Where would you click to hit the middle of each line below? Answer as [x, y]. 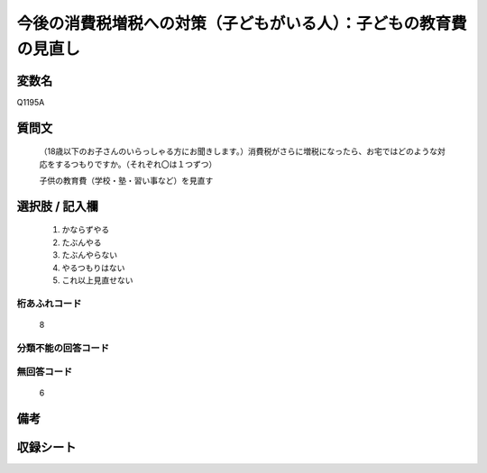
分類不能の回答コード [63, 348]
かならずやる [86, 230]
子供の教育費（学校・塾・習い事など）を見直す [126, 181]
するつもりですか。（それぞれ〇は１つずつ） [136, 164]
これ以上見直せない [97, 280]
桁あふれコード [49, 304]
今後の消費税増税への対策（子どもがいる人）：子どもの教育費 [242, 23]
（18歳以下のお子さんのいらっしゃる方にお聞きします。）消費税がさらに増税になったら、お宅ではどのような [238, 151]
